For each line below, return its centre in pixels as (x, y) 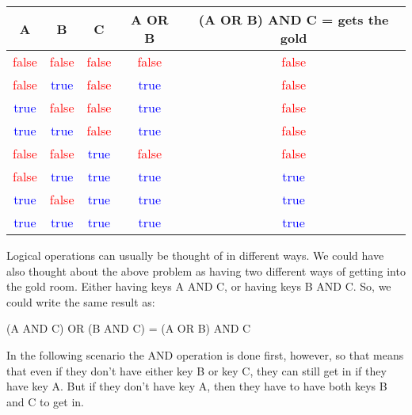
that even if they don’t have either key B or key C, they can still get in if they (196, 370)
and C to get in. (45, 401)
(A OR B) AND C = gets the (294, 19)
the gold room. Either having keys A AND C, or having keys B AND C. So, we (199, 286)
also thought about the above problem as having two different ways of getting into (206, 270)
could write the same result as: (81, 301)
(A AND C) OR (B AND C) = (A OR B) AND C (129, 328)
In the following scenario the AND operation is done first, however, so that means (205, 354)
